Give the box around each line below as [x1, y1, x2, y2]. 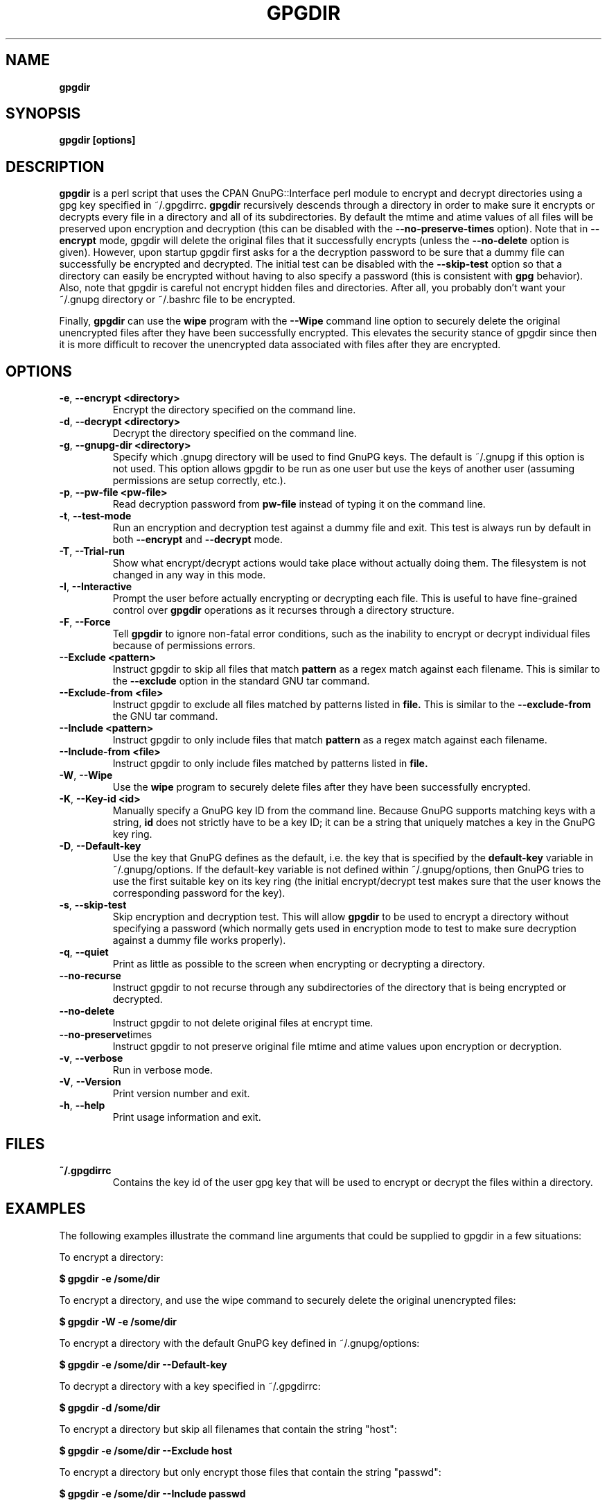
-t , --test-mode [59, 510, 132, 522]
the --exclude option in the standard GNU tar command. [112, 675, 370, 687]
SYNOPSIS [6, 105, 81, 123]
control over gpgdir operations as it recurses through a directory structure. [112, 604, 455, 617]
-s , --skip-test [59, 899, 127, 911]
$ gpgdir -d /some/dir [59, 1401, 161, 1413]
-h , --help [59, 1099, 105, 1112]
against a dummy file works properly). [112, 934, 286, 947]
